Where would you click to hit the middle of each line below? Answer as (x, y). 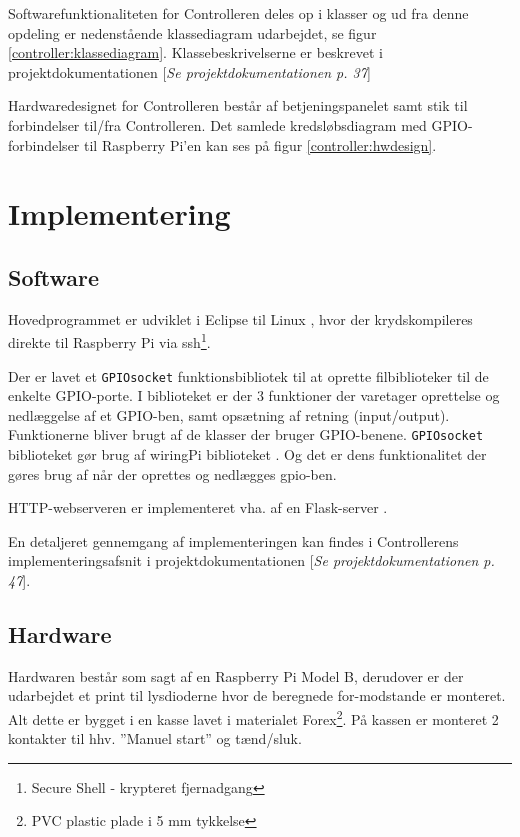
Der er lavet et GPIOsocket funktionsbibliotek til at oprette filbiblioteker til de (248, 375)
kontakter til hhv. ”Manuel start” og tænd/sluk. (155, 738)
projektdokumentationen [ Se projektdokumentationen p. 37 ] (189, 71)
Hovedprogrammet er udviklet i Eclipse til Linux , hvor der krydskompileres (240, 318)
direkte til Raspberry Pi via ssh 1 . (109, 340)
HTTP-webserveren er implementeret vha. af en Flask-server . (198, 507)
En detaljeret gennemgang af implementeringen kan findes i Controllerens (233, 540)
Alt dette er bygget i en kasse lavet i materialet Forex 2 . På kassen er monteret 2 (253, 717)
